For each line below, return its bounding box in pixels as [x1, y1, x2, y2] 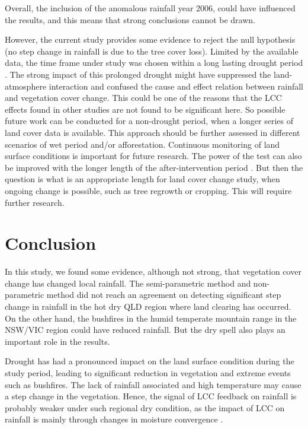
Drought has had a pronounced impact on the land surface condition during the [5, 355, 294, 367]
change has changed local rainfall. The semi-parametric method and [5, 277, 251, 289]
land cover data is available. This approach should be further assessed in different [5, 126, 300, 138]
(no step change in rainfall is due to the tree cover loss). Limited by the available [5, 45, 299, 57]
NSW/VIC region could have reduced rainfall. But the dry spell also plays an [5, 323, 285, 336]
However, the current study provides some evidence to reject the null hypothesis [5, 33, 296, 46]
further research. [5, 196, 65, 208]
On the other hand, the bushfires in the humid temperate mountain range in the [5, 312, 297, 324]
